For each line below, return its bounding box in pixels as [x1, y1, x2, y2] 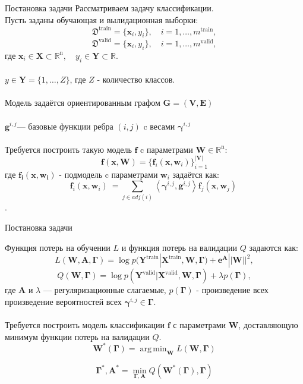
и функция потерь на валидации [121, 241, 238, 253]
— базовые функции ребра [17, 119, 113, 132]
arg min [140, 344, 167, 353]
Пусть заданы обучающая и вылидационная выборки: [5, 13, 198, 26]
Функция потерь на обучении [5, 241, 111, 253]
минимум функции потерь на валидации [5, 330, 150, 342]
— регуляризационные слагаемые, [43, 284, 166, 296]
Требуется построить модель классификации [5, 319, 165, 331]
